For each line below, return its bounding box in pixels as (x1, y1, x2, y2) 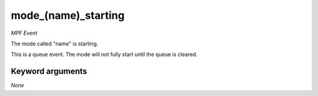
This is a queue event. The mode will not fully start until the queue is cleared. (11, 51, 198, 58)
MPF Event (11, 29, 38, 37)
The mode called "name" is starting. (11, 40, 98, 47)
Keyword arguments (11, 67, 88, 77)
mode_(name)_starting (11, 9, 125, 22)
